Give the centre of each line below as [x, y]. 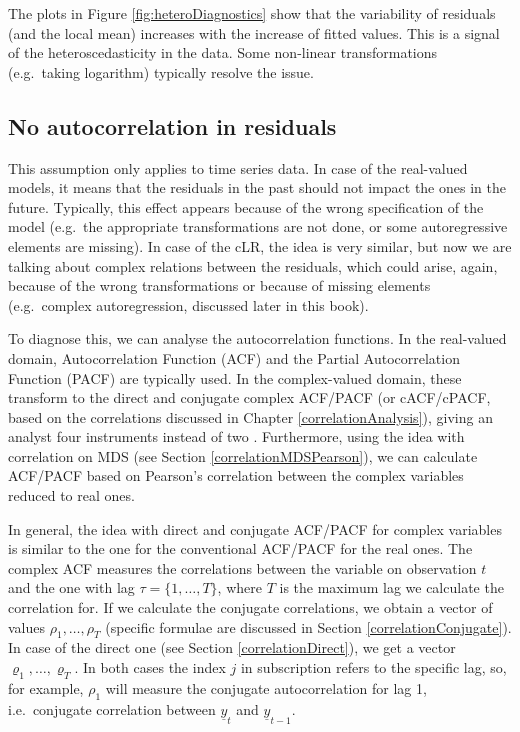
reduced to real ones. [71, 495]
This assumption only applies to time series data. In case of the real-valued [238, 167]
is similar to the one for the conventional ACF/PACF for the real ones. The [240, 548]
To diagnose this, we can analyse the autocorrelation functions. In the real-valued [257, 338]
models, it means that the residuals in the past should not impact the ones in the [257, 187]
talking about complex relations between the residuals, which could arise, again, [253, 265]
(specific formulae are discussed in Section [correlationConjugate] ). [308, 626]
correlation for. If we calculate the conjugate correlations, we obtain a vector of [250, 607]
